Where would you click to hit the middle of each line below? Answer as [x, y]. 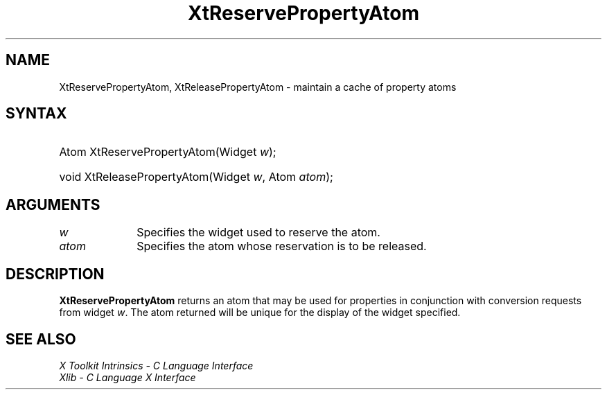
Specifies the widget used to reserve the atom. [258, 232]
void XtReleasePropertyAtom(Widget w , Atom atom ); [196, 177]
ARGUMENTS [53, 204]
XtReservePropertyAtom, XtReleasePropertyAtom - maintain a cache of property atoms [258, 87]
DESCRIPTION [55, 274]
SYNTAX [36, 114]
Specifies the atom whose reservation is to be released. [282, 246]
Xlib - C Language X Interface [127, 377]
